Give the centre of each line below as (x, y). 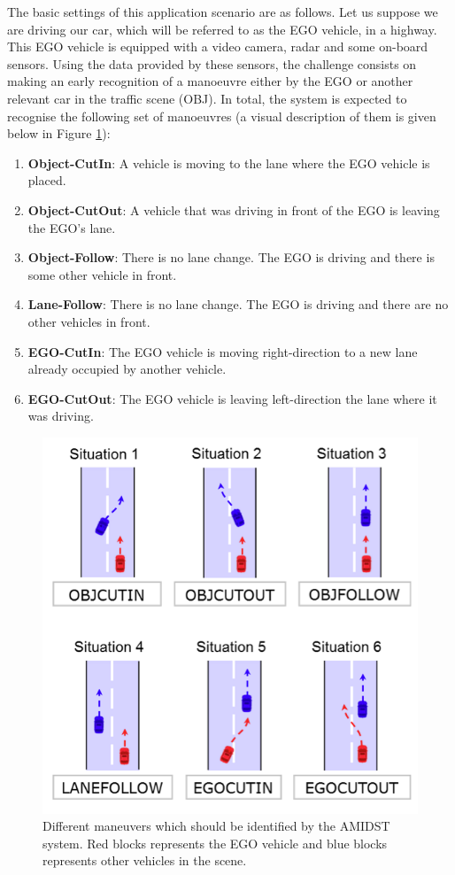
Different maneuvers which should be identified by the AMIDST (216, 826)
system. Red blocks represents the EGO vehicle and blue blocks (215, 843)
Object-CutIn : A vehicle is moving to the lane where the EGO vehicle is (229, 163)
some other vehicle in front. (102, 274)
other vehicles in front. (89, 321)
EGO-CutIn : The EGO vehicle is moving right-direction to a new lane (223, 351)
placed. (47, 180)
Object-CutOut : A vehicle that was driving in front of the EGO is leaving (234, 209)
